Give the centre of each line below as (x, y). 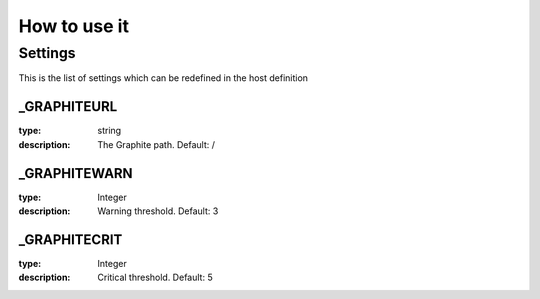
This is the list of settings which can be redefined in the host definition (163, 78)
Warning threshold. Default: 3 (158, 211)
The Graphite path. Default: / (156, 144)
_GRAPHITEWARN (76, 173)
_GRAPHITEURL (68, 106)
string (109, 131)
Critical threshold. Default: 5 (155, 277)
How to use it (74, 26)
